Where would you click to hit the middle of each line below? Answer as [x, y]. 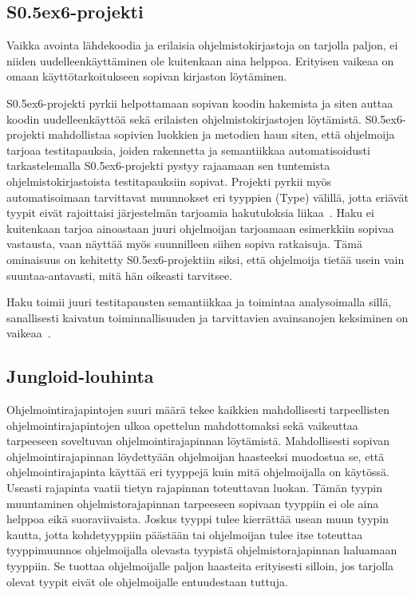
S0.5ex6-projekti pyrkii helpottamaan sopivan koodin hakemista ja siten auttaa [200, 102]
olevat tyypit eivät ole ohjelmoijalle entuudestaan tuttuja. [147, 581]
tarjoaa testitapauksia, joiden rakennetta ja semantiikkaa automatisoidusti [188, 150]
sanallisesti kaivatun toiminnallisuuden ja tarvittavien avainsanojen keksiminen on [207, 317]
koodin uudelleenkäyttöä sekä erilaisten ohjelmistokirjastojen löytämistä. [184, 118]
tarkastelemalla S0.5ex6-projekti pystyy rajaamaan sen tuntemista [168, 165]
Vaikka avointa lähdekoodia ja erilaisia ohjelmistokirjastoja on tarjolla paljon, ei [202, 45]
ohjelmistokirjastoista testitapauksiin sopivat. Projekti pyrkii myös [169, 181]
